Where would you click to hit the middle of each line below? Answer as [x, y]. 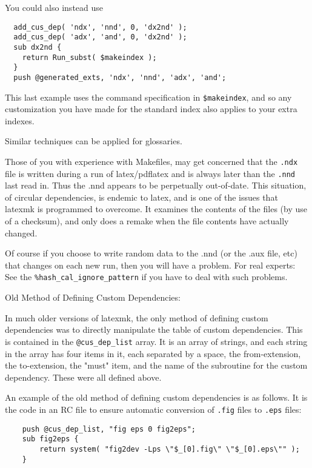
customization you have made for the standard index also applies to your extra [151, 109]
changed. [21, 232]
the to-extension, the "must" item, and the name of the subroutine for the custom [156, 365]
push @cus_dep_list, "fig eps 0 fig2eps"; [109, 429]
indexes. [20, 120]
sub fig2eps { [50, 439]
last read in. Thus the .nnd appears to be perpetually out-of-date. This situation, [156, 185]
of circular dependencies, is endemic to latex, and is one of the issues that [141, 197]
